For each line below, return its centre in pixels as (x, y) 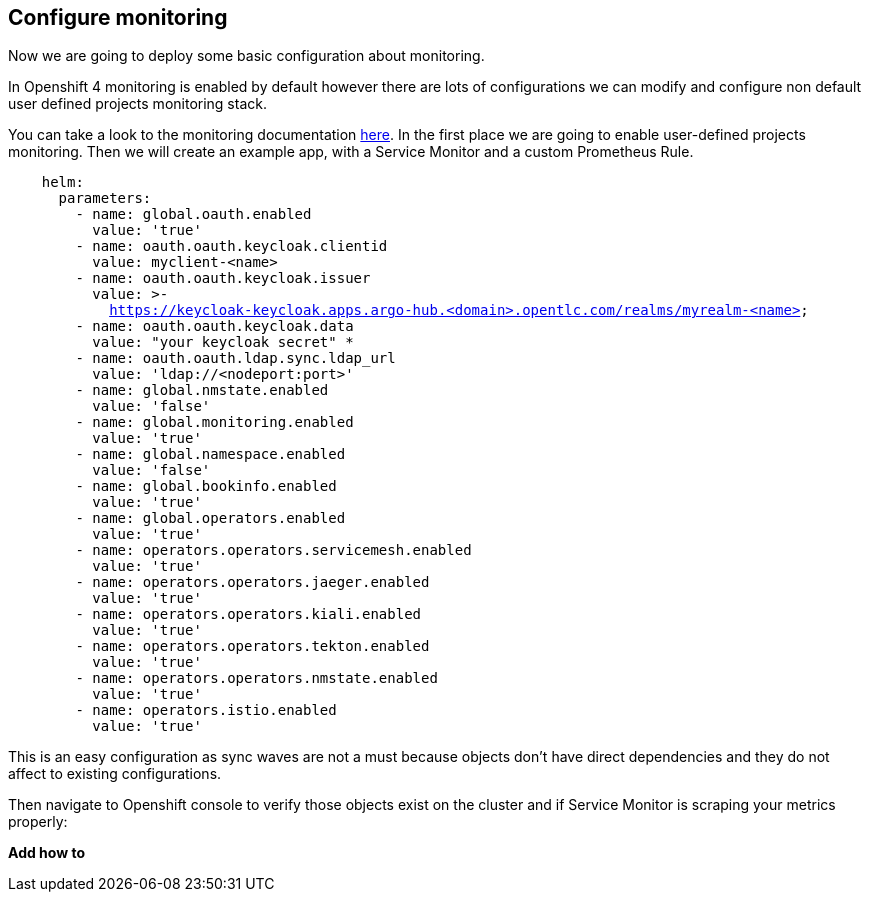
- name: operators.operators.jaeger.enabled (252, 582)
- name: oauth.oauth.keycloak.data (214, 326)
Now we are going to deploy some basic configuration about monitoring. (246, 56)
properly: (38, 822)
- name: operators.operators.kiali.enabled (248, 614)
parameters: (105, 198)
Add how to (46, 853)
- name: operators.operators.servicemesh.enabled (273, 550)
